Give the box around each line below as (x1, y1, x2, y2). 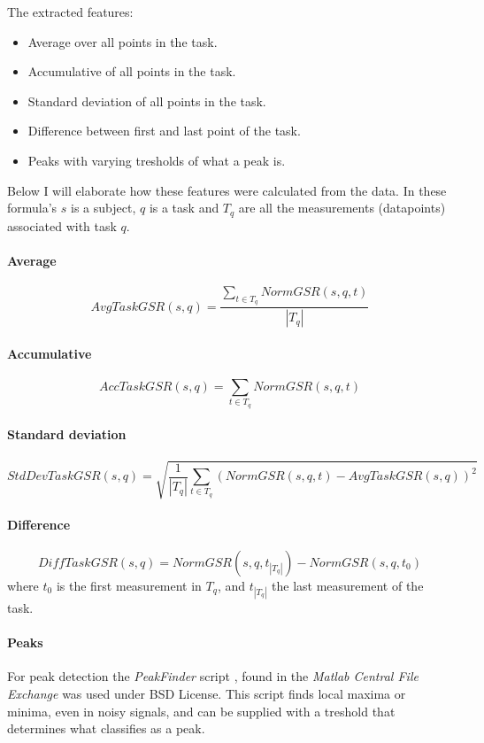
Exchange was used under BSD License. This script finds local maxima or (7, 684, 406, 702)
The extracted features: (7, 3, 134, 20)
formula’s (7, 198, 58, 217)
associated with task (7, 216, 117, 235)
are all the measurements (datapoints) (238, 198, 446, 217)
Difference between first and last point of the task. (27, 121, 301, 140)
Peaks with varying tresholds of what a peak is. (27, 151, 286, 169)
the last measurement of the (272, 576, 424, 594)
